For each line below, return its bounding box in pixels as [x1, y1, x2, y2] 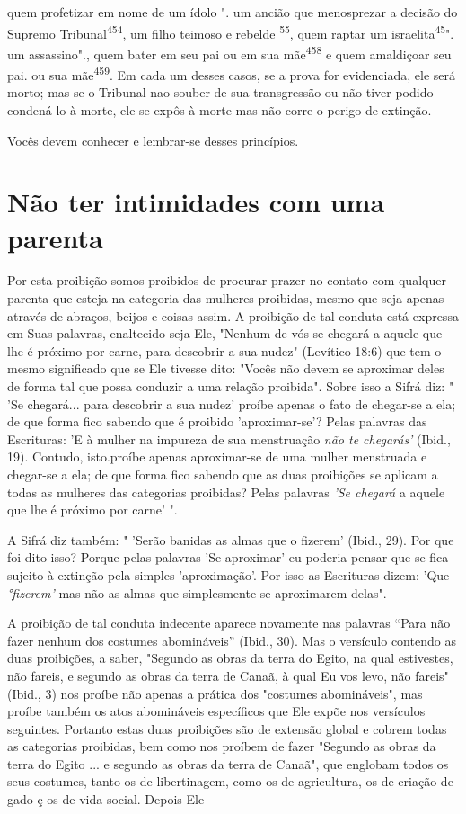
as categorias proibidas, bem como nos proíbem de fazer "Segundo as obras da [7, 737, 436, 756]
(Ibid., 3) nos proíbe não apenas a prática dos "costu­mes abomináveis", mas [7, 684, 423, 702]
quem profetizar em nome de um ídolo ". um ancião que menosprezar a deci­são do [7, 3, 458, 21]
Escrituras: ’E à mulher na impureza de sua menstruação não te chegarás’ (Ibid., [7, 429, 451, 448]
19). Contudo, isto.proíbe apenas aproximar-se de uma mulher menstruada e [7, 447, 427, 466]
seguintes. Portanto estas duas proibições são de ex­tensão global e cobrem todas [7, 719, 447, 738]
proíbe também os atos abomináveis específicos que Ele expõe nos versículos [7, 702, 426, 720]
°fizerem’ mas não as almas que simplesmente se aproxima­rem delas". [7, 583, 387, 602]
